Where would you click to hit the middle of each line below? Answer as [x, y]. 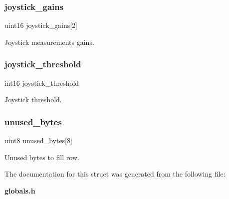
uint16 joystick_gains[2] [41, 25]
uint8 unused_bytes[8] [38, 140]
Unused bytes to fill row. [42, 157]
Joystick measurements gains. [49, 42]
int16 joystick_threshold [42, 83]
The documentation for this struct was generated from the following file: [115, 174]
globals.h [20, 190]
